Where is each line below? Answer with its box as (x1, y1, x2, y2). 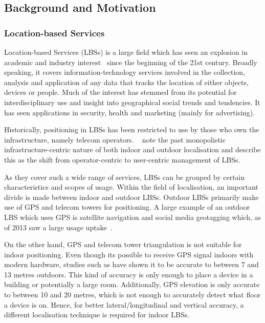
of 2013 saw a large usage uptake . (4, 221, 113, 232)
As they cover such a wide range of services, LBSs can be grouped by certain (4, 171, 245, 182)
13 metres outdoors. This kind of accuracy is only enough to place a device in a (4, 269, 253, 279)
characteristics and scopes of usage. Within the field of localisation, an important (4, 181, 258, 192)
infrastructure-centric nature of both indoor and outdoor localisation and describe (4, 144, 261, 155)
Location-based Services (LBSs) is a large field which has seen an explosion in (4, 47, 248, 57)
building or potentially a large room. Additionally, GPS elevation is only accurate (4, 279, 260, 290)
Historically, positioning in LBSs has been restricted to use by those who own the (4, 124, 259, 135)
